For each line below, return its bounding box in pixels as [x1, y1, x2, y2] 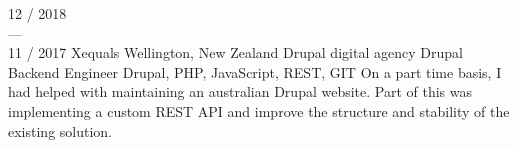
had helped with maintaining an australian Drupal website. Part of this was [8, 81, 473, 102]
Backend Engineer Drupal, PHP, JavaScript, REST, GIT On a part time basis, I [8, 61, 502, 82]
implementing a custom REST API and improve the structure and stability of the [8, 100, 510, 121]
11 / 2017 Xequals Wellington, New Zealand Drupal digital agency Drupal [8, 42, 463, 63]
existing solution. [8, 120, 113, 141]
